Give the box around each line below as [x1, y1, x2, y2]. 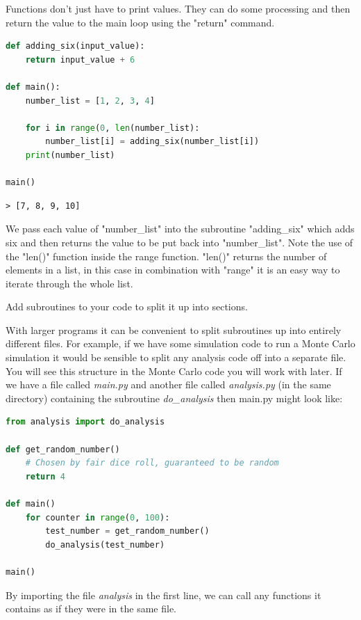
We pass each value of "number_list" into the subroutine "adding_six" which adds [6, 221, 355, 236]
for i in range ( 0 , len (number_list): [25, 122, 200, 133]
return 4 [25, 471, 65, 482]
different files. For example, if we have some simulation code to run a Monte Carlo [6, 336, 355, 351]
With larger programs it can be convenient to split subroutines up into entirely [6, 322, 342, 337]
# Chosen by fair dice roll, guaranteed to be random [25, 458, 279, 468]
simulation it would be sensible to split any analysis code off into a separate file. [6, 350, 346, 365]
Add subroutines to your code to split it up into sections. [6, 299, 248, 314]
